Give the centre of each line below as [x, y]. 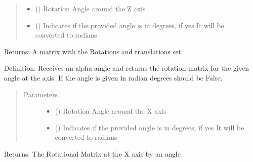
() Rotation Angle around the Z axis [90, 8]
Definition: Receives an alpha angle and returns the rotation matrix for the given [126, 68]
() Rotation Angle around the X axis [111, 111]
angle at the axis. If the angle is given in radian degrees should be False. [113, 77]
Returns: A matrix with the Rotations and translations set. [94, 51]
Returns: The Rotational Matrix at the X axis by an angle [92, 153]
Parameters [41, 94]
